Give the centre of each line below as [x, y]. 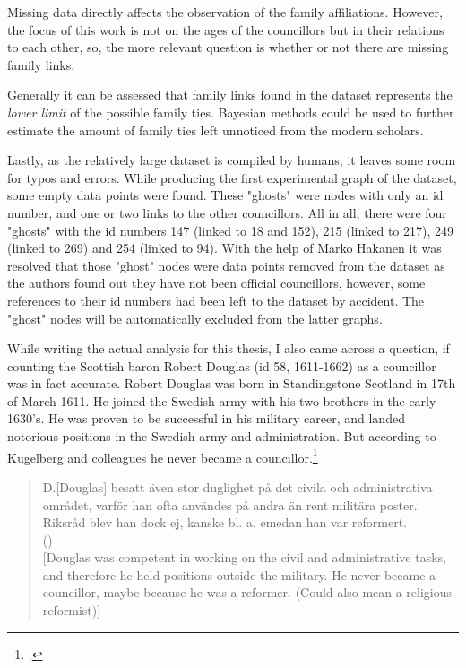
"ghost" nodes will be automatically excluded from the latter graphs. [195, 318]
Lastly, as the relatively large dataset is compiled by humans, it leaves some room [232, 160]
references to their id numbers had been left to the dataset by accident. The [216, 300]
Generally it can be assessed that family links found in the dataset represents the [230, 95]
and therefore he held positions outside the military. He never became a [239, 574]
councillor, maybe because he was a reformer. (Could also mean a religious [247, 592]
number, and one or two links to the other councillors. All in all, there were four [227, 212]
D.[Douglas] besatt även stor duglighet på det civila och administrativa [237, 486]
